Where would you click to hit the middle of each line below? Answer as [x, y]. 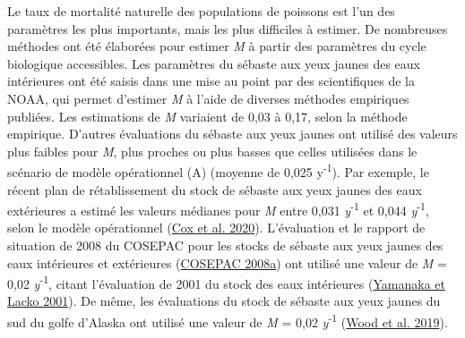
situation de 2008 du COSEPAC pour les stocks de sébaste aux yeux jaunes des [225, 245]
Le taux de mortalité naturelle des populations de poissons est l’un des [201, 11]
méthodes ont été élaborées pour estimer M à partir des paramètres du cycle [217, 46]
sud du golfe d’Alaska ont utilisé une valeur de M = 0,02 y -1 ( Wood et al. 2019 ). [228, 321]
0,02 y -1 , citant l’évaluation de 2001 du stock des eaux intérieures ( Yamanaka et [226, 282]
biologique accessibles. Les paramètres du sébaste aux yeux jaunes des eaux [214, 63]
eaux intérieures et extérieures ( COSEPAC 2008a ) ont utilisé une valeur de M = [227, 262]
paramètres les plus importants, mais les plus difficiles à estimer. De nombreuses [228, 28]
